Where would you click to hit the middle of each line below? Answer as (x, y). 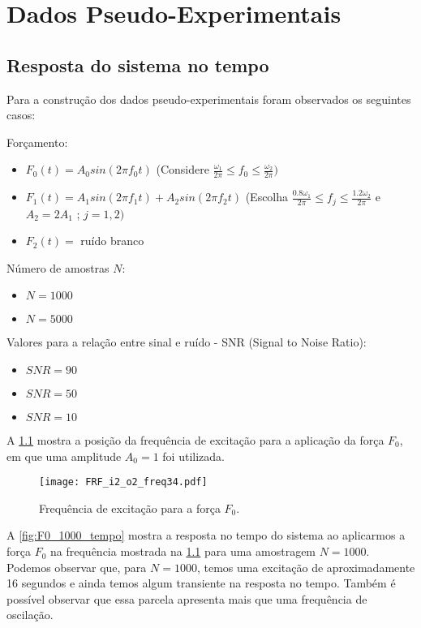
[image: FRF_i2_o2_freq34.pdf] (123, 482)
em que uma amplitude (64, 456)
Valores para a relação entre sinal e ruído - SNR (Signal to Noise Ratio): (187, 342)
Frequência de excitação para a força (130, 508)
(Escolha (267, 197)
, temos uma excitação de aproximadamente (306, 567)
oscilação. (30, 615)
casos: (21, 115)
